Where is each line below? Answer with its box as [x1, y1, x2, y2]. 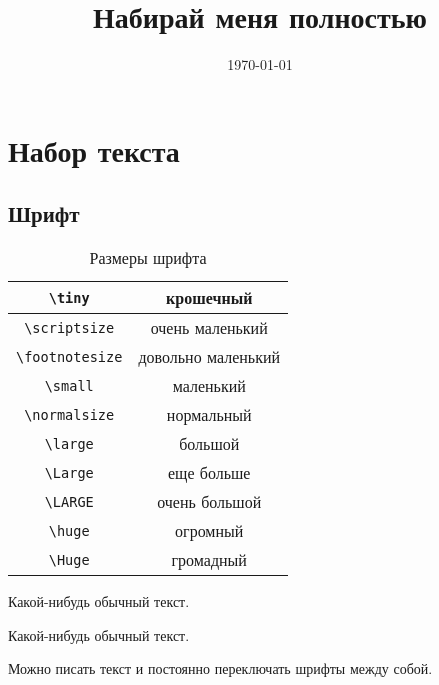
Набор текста [8, 129, 180, 170]
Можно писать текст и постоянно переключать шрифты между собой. [8, 658, 433, 679]
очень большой [157, 490, 262, 514]
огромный [175, 519, 244, 543]
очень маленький [150, 316, 268, 340]
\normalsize [24, 406, 115, 423]
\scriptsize [24, 319, 115, 336]
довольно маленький [138, 345, 281, 369]
